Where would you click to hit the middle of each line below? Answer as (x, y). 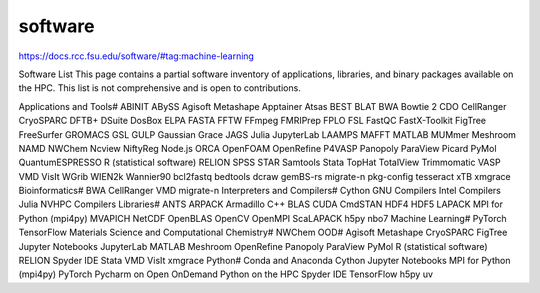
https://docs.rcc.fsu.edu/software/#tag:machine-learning (136, 56)
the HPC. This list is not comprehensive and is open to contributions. (160, 88)
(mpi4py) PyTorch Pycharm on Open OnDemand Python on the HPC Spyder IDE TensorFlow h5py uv (226, 274)
